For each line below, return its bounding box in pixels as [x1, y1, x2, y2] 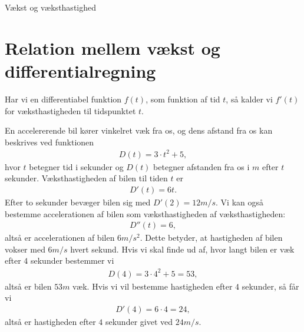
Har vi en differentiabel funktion [5, 92, 122, 105]
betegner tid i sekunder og [29, 160, 124, 172]
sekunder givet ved [105, 315, 173, 327]
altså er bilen [5, 280, 52, 292]
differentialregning [5, 58, 156, 82]
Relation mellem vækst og [5, 35, 220, 59]
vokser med [5, 243, 45, 255]
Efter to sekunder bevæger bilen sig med [5, 196, 151, 208]
